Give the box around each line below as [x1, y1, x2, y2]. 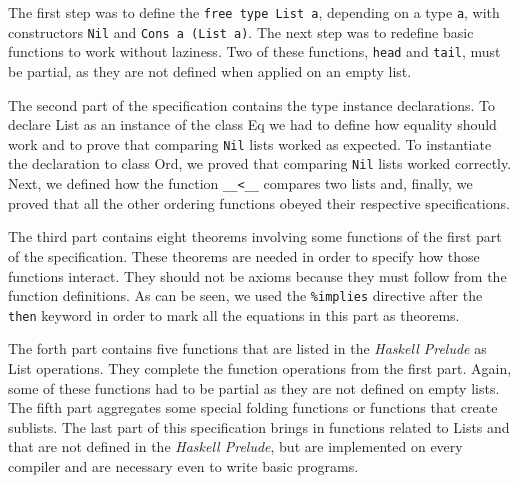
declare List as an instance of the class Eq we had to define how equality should [8, 114, 497, 135]
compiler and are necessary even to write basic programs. [8, 455, 359, 476]
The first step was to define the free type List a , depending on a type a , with [8, 2, 500, 22]
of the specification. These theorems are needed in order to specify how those [8, 245, 480, 266]
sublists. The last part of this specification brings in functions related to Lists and [8, 416, 510, 437]
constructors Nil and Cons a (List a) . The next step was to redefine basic [8, 21, 474, 42]
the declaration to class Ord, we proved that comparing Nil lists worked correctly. [8, 153, 512, 174]
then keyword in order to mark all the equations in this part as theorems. [8, 304, 460, 325]
